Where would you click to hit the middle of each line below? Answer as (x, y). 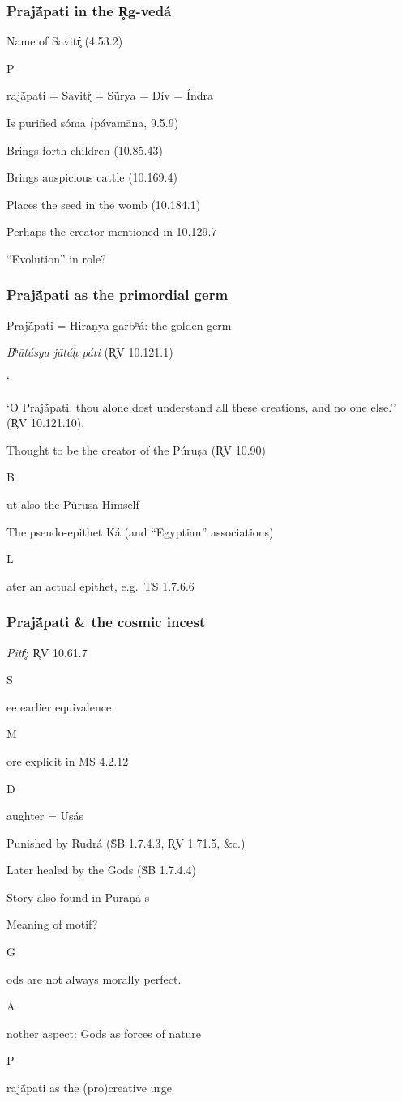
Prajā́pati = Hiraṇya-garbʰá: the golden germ (119, 325)
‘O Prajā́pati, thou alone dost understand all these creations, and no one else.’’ (202, 406)
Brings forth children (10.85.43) (85, 149)
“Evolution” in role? (56, 258)
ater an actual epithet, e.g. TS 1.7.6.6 (100, 585)
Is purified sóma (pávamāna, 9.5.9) (93, 122)
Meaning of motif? (52, 924)
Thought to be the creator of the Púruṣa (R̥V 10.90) (137, 449)
